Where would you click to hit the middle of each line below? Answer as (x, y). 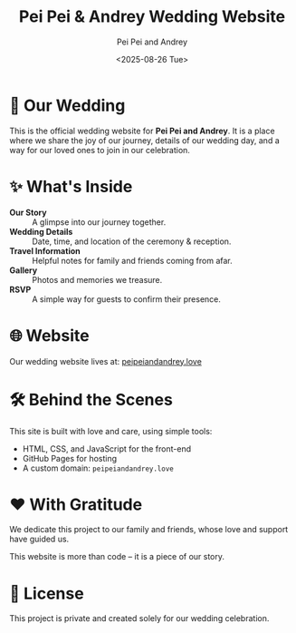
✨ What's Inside (71, 186)
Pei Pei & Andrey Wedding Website (152, 17)
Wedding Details (41, 231)
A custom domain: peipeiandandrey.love (98, 468)
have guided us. (39, 539)
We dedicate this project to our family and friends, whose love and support (149, 530)
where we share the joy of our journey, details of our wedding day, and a (145, 140)
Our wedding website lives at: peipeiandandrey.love (105, 361)
